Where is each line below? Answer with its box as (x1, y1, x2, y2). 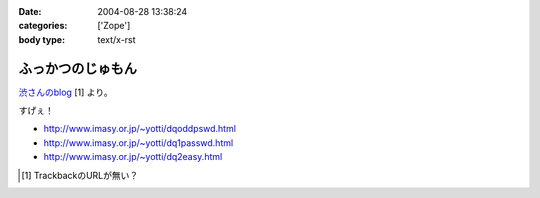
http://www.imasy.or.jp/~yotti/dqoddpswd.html (43, 123, 237, 135)
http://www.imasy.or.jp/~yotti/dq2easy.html (43, 151, 223, 163)
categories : (18, 20, 68, 32)
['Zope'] (97, 20, 131, 32)
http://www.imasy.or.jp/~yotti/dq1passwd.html (43, 136, 234, 149)
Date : (18, 6, 42, 17)
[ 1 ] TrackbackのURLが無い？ (21, 169, 139, 181)
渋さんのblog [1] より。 (18, 86, 114, 98)
